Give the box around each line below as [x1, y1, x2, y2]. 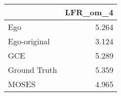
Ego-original [8, 35, 50, 47]
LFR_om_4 [65, 6, 114, 18]
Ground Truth [8, 64, 57, 75]
